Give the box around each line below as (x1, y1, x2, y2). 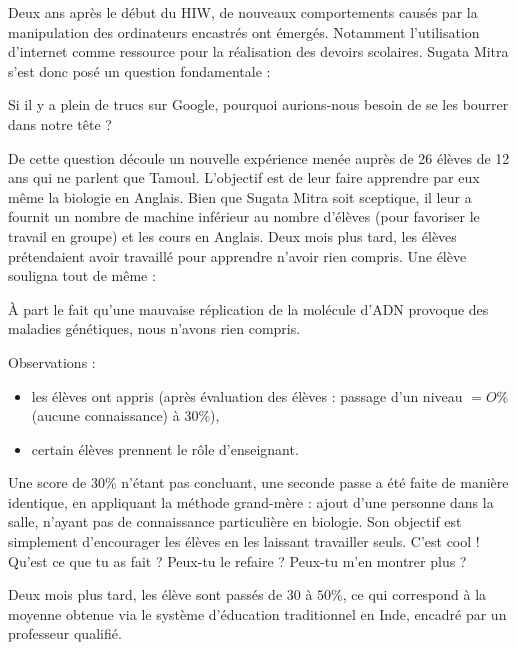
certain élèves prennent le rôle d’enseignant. (31, 438, 299, 459)
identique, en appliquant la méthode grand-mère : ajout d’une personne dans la (8, 491, 494, 512)
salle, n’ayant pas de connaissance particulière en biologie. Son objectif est (8, 511, 462, 532)
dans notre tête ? (8, 113, 112, 134)
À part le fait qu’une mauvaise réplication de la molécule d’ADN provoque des (8, 298, 489, 319)
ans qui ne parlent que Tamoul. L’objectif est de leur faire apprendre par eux (8, 167, 480, 188)
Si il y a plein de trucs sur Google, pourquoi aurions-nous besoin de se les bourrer (8, 94, 509, 115)
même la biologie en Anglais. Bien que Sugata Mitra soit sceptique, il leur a (8, 186, 472, 207)
